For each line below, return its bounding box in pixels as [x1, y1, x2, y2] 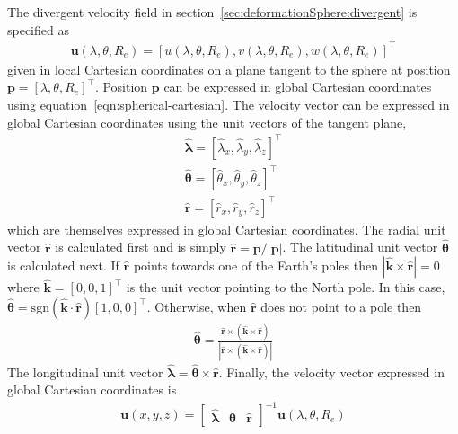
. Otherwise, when [146, 297, 247, 315]
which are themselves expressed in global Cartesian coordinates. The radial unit [7, 219, 446, 238]
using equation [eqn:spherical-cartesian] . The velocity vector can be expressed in [7, 94, 450, 113]
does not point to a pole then [260, 297, 422, 315]
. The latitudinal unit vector [282, 237, 438, 256]
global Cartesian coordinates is [7, 380, 177, 399]
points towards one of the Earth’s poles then [133, 256, 378, 275]
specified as [7, 20, 69, 39]
